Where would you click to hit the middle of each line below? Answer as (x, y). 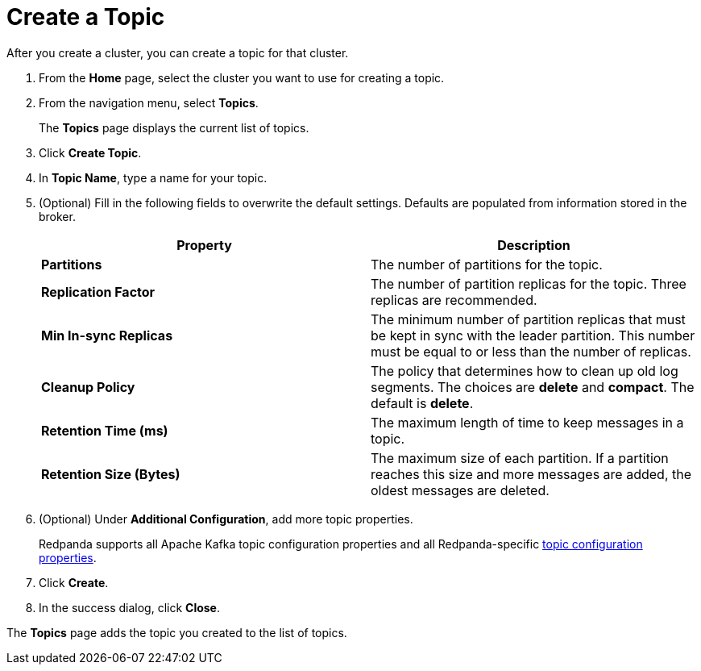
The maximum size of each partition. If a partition (520, 458)
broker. (57, 216)
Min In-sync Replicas (107, 335)
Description (534, 245)
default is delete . (422, 403)
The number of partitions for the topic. (487, 264)
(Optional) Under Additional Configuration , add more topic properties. (226, 519)
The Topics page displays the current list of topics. (174, 127)
